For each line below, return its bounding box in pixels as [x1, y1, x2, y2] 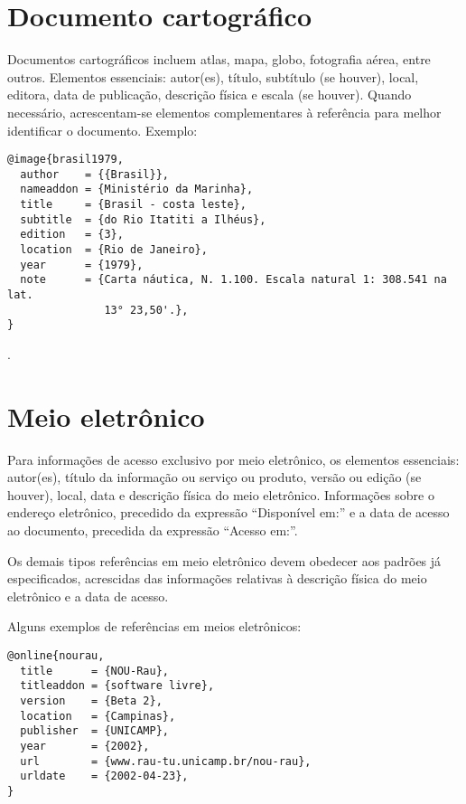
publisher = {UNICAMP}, [20, 724, 169, 738]
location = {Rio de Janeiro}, [20, 243, 208, 257]
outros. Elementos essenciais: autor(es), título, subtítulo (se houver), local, [7, 67, 419, 86]
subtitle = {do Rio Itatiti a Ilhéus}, [20, 213, 266, 226]
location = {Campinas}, [20, 709, 176, 723]
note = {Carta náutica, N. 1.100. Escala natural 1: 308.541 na [20, 273, 447, 287]
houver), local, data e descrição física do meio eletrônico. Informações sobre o [7, 485, 434, 504]
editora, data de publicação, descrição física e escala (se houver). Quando [7, 85, 412, 104]
